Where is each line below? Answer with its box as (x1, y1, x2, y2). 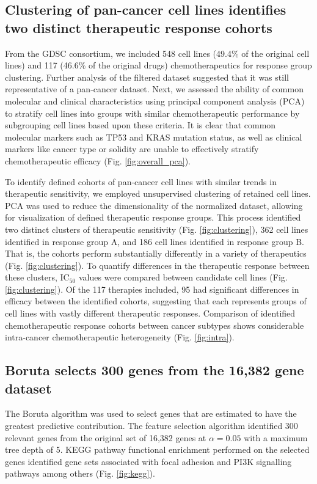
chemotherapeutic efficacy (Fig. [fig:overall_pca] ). (5, 154, 191, 167)
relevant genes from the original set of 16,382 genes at (5, 431, 206, 444)
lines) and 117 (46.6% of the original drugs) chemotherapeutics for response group (5, 59, 312, 71)
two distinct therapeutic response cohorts (5, 18, 272, 37)
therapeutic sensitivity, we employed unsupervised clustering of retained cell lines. (5, 187, 311, 200)
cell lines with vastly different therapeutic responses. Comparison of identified (5, 307, 296, 320)
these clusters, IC (5, 271, 70, 284)
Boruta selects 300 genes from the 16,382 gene (5, 361, 304, 380)
